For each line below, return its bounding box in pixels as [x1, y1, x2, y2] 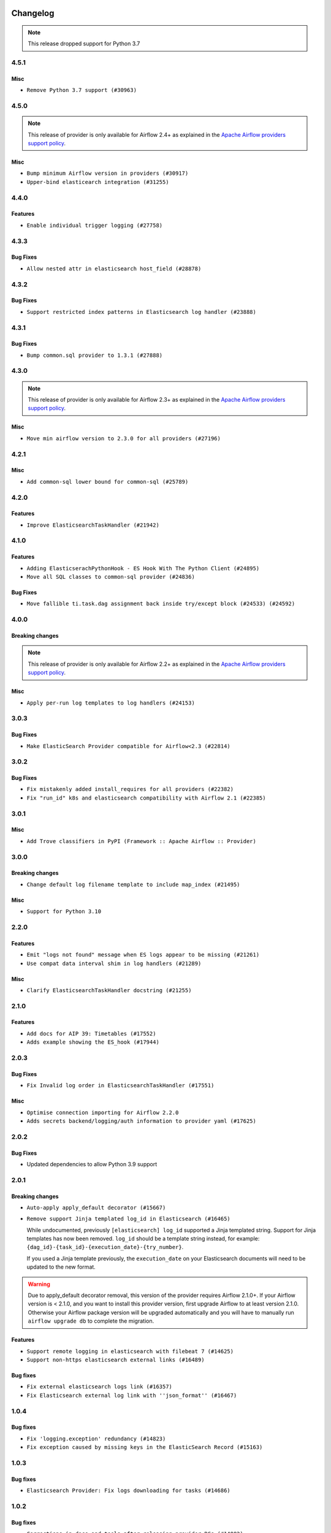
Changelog [11, 8, 55, 18]
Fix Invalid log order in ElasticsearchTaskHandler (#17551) [26, 1082, 215, 1089]
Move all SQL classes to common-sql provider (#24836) [26, 573, 196, 581]
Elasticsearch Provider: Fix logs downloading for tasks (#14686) [26, 1487, 231, 1494]
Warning [28, 1280, 50, 1288]
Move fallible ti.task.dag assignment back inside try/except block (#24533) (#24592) [26, 600, 295, 607]
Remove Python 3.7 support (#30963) [26, 86, 137, 94]
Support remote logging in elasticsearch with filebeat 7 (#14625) [26, 1348, 234, 1355]
